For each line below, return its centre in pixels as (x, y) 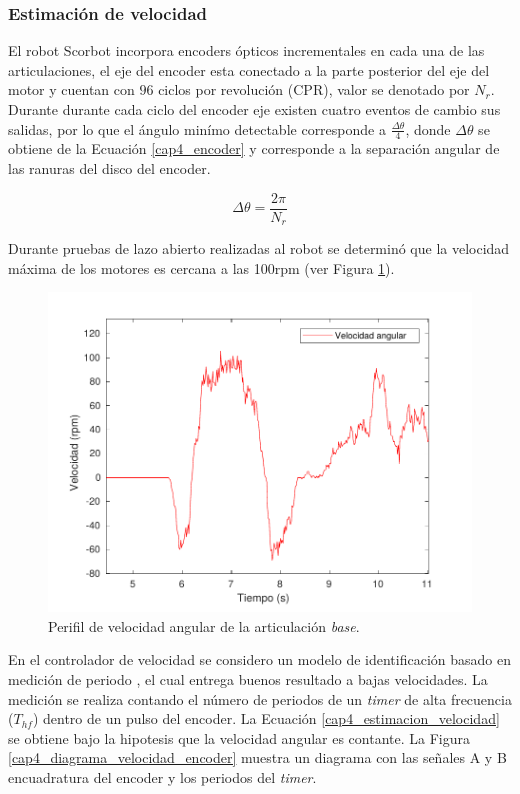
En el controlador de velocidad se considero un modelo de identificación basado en (259, 659)
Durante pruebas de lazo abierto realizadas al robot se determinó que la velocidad (259, 248)
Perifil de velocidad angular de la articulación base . (204, 625)
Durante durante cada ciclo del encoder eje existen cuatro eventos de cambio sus (254, 109)
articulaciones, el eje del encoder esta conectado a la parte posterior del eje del (249, 69)
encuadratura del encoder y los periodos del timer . (162, 776)
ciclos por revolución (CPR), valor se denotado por (314, 89)
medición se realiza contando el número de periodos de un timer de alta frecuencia (260, 698)
